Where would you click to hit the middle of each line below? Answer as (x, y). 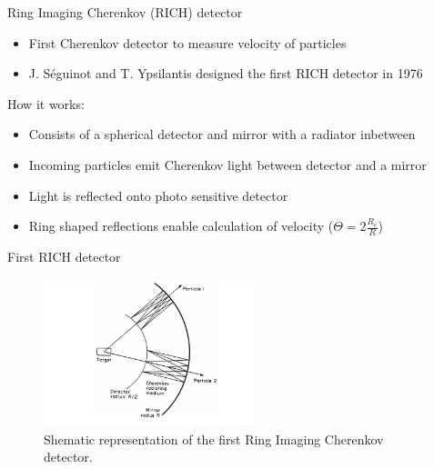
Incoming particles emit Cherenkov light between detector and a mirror (227, 164)
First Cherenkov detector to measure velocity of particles (187, 42)
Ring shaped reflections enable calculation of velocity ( (181, 226)
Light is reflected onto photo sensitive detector (158, 195)
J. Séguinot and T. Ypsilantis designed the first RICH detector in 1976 (226, 73)
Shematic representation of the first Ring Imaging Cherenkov (214, 439)
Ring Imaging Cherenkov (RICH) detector (125, 12)
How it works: (46, 103)
